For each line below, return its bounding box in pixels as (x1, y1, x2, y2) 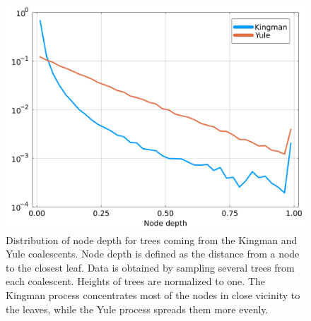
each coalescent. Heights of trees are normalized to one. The (6, 274, 265, 289)
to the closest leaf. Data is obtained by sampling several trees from (6, 260, 295, 274)
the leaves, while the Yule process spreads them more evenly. (6, 301, 269, 316)
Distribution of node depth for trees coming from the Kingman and (6, 232, 298, 247)
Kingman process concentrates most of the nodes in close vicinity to (6, 287, 300, 302)
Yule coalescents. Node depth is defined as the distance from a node (6, 246, 300, 261)
